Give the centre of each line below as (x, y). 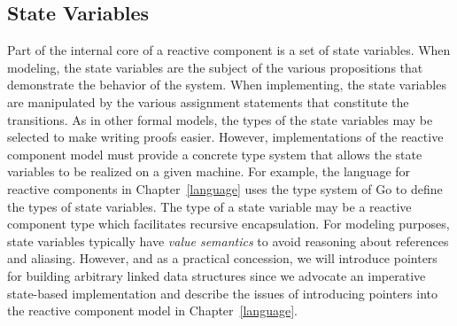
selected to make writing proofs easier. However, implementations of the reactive (225, 137)
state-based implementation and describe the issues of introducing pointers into (222, 293)
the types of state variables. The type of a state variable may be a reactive (209, 206)
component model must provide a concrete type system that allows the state (215, 154)
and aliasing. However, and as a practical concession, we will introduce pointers (222, 258)
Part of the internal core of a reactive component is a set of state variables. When (229, 50)
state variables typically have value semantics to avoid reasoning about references (228, 241)
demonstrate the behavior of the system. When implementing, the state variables (227, 85)
